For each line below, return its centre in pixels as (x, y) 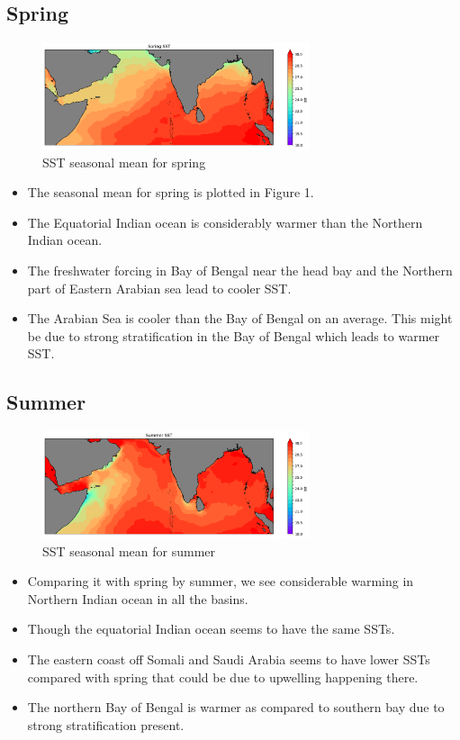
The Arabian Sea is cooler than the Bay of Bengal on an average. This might (240, 318)
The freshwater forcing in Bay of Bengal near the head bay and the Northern (240, 270)
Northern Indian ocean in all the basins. (138, 598)
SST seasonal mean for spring (124, 162)
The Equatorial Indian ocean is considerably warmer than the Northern (225, 222)
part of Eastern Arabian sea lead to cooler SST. (159, 288)
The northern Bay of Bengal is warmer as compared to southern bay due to (236, 707)
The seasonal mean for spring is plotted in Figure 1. (171, 192)
